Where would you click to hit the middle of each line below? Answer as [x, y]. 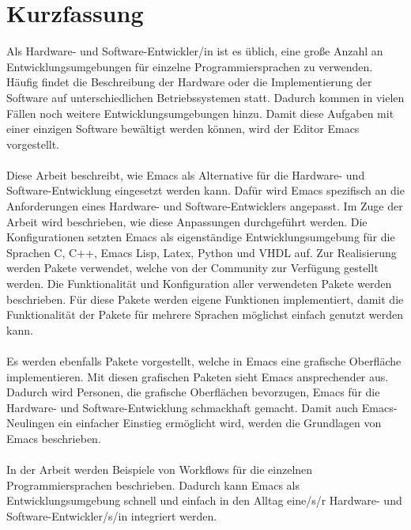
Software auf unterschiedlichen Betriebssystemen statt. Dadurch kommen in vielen [205, 97]
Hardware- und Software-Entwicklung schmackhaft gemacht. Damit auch [183, 407]
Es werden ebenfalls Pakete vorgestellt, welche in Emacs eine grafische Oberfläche [204, 361]
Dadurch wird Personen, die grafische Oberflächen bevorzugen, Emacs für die [193, 392]
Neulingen [31, 423]
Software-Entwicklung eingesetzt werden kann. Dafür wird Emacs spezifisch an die [205, 190]
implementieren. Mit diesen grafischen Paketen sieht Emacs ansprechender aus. [198, 376]
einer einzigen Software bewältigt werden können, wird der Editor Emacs [183, 129]
